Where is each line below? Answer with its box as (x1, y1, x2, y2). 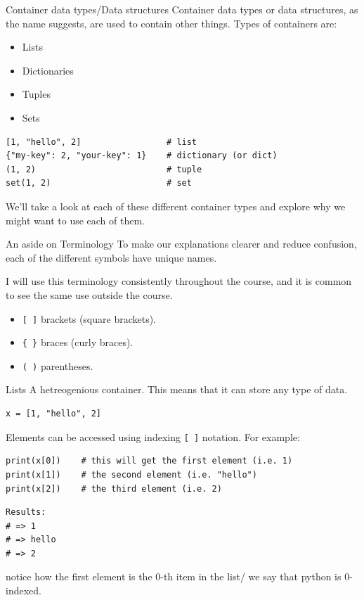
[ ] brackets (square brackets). (22, 311, 156, 326)
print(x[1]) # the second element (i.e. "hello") (6, 469, 257, 480)
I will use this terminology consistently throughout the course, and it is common (6, 274, 352, 288)
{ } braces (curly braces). (22, 335, 134, 350)
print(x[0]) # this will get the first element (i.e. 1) (6, 456, 293, 466)
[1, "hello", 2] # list (6, 136, 197, 147)
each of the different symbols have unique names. (6, 250, 217, 264)
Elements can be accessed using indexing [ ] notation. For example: (6, 429, 300, 444)
